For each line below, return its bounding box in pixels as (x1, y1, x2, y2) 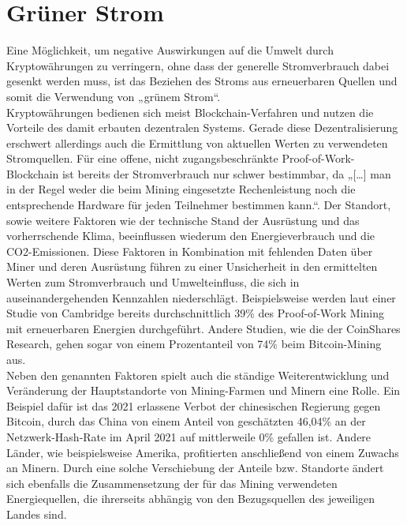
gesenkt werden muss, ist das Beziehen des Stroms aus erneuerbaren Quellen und (6, 73, 398, 89)
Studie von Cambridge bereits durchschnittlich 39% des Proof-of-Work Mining (6, 305, 385, 321)
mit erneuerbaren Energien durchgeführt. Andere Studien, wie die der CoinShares (6, 320, 401, 336)
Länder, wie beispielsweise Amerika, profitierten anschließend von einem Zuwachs (6, 444, 399, 460)
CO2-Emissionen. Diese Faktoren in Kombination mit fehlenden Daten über (6, 242, 373, 259)
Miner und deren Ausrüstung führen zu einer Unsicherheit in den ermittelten (6, 258, 378, 275)
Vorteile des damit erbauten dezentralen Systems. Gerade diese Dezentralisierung (6, 119, 398, 136)
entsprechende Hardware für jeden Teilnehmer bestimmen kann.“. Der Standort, (6, 197, 391, 213)
